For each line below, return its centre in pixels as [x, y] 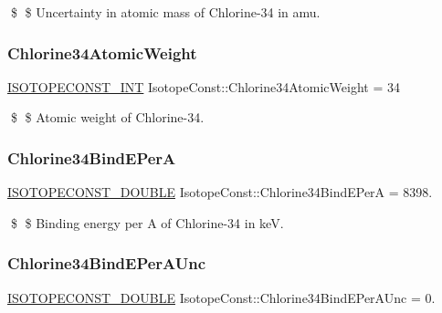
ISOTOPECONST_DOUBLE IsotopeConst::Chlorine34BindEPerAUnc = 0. [221, 297]
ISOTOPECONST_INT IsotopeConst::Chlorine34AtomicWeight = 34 [204, 86]
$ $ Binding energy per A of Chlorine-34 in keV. [147, 222]
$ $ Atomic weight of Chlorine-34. [107, 117]
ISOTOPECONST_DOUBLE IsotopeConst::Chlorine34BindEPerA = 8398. [220, 192]
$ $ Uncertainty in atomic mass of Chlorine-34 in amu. [165, 12]
